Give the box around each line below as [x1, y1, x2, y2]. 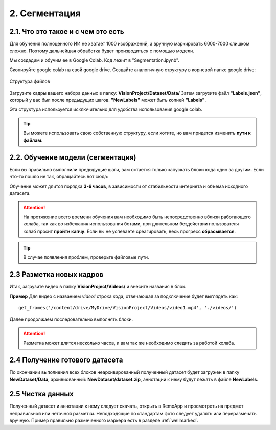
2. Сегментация [9, 8, 81, 19]
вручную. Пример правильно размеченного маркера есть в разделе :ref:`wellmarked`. [9, 417, 199, 424]
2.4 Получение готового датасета [9, 356, 123, 365]
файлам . [23, 137, 43, 143]
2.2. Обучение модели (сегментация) [9, 153, 136, 162]
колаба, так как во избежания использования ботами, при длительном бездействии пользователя [23, 221, 239, 227]
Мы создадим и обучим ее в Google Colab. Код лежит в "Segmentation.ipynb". [9, 57, 180, 63]
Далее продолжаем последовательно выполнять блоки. [9, 316, 133, 322]
